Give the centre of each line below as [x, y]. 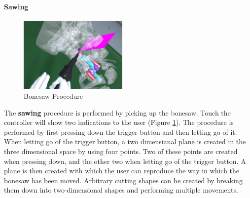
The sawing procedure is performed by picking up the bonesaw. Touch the [117, 112]
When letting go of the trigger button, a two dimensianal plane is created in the [125, 141]
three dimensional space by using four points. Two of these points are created [121, 151]
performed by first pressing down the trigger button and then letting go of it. [121, 132]
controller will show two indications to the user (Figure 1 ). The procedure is [119, 122]
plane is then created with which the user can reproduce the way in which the [122, 171]
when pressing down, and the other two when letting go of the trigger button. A [125, 161]
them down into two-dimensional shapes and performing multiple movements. [121, 190]
